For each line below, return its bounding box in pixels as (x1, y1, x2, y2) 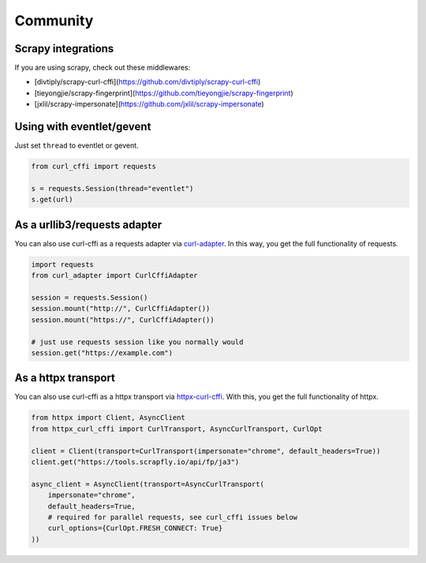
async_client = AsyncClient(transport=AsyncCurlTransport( (31, 479, 264, 489)
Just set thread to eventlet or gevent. (14, 141, 139, 150)
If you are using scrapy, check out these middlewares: (14, 63, 191, 73)
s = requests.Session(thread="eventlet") (31, 184, 194, 193)
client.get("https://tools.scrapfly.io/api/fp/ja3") (31, 457, 240, 466)
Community (14, 12, 94, 29)
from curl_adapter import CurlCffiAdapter (31, 271, 198, 280)
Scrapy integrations (14, 42, 114, 55)
